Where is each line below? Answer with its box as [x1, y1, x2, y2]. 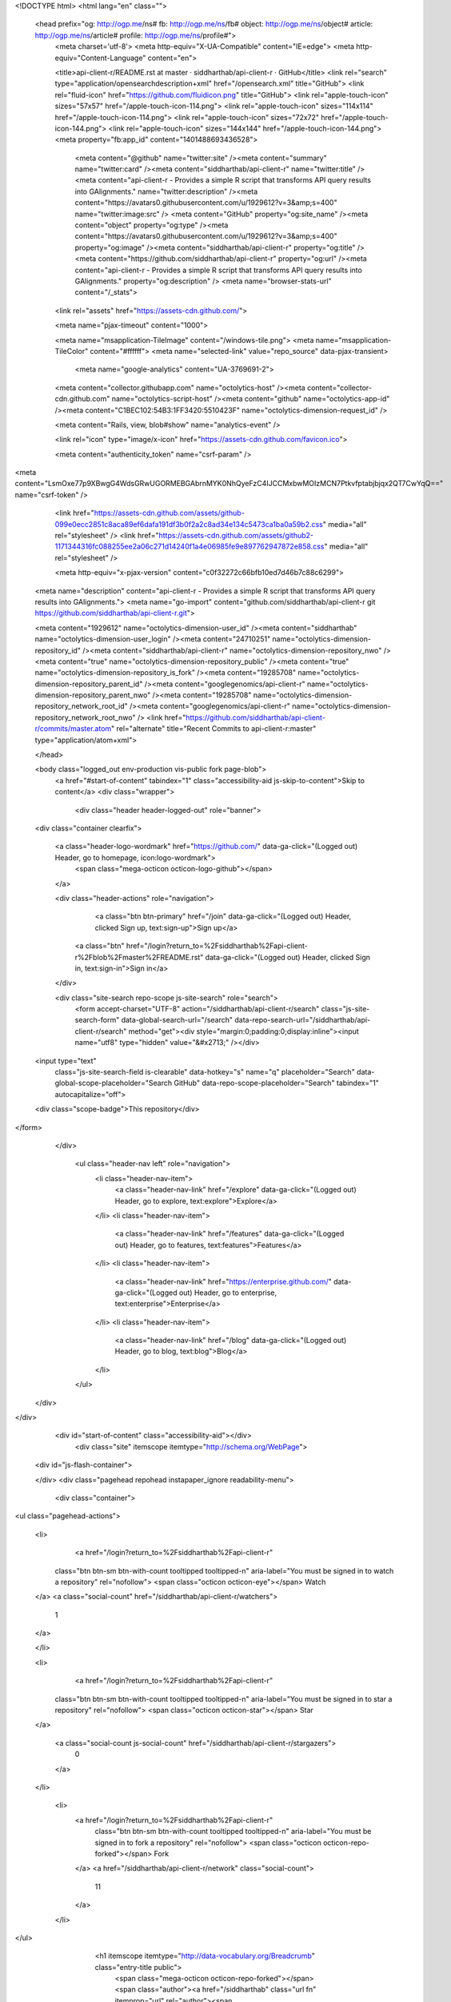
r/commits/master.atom [34, 724, 112, 734]
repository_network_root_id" [34, 702, 128, 711]
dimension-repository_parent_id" [34, 679, 143, 689]
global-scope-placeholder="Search [54, 1078, 173, 1088]
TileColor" [54, 346, 89, 356]
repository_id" [34, 645, 82, 655]
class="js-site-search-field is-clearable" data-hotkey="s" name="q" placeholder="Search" [54, 1067, 355, 1077]
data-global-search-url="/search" [121, 1015, 233, 1025]
